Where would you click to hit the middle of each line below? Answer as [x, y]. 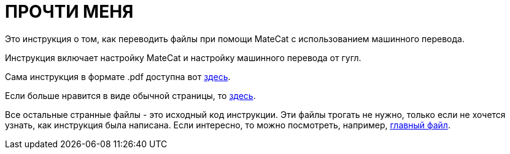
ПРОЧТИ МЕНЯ [69, 12]
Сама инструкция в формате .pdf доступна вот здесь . [118, 76]
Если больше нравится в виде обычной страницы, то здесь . [130, 95]
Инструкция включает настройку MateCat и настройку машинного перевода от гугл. [183, 57]
